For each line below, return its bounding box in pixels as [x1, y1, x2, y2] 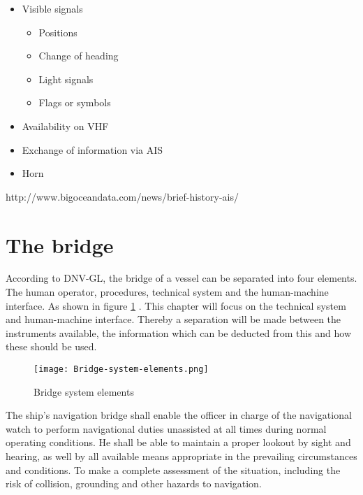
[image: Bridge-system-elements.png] [34, 364, 209, 375]
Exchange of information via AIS [22, 142, 163, 157]
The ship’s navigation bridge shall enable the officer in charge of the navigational [6, 408, 352, 422]
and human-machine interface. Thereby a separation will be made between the [6, 312, 341, 327]
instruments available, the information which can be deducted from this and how [6, 325, 352, 340]
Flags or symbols [38, 95, 111, 110]
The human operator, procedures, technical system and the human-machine [6, 285, 329, 299]
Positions [38, 24, 77, 39]
